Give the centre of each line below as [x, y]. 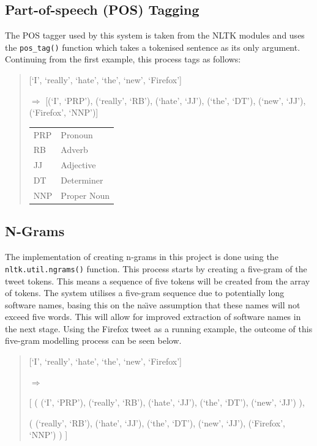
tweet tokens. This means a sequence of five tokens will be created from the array [158, 281]
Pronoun [77, 134]
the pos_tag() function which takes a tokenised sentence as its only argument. [153, 47]
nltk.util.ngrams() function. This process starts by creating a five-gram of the [156, 268]
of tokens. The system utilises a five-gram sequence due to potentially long [145, 293]
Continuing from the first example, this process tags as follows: [123, 59]
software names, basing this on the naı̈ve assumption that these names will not [153, 304]
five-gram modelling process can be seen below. [93, 340]
